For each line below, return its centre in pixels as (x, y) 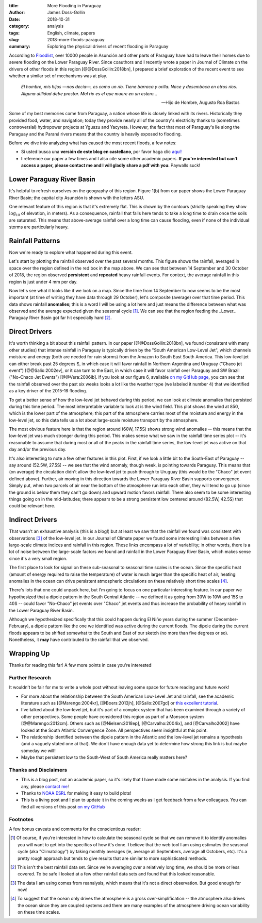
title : (14, 6)
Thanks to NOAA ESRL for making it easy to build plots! (76, 793)
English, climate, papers (71, 33)
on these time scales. (39, 912)
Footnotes (21, 819)
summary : (20, 47)
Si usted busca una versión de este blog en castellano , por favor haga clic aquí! (101, 152)
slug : (14, 39)
